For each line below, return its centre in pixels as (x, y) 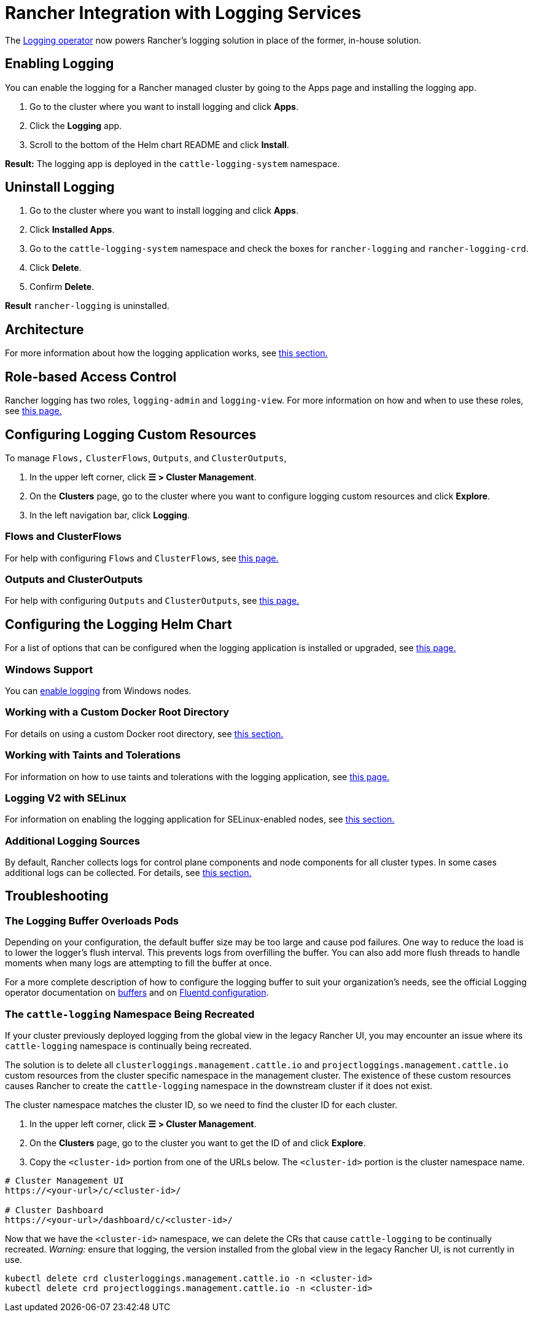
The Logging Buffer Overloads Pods (92, 920)
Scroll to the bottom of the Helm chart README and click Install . (159, 144)
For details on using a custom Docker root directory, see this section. (144, 733)
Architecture (45, 329)
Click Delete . (56, 268)
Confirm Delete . (62, 287)
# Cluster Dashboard (54, 1210)
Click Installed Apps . (72, 230)
